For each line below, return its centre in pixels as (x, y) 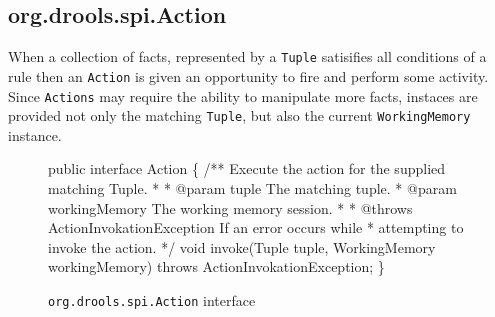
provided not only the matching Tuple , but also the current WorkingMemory (239, 115)
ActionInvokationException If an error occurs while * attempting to (256, 227)
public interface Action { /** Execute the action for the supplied (247, 168)
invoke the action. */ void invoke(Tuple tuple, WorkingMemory (242, 246)
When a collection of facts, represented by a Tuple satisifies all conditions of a (247, 56)
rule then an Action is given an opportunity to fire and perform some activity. (248, 75)
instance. (35, 134)
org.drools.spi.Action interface (152, 299)
